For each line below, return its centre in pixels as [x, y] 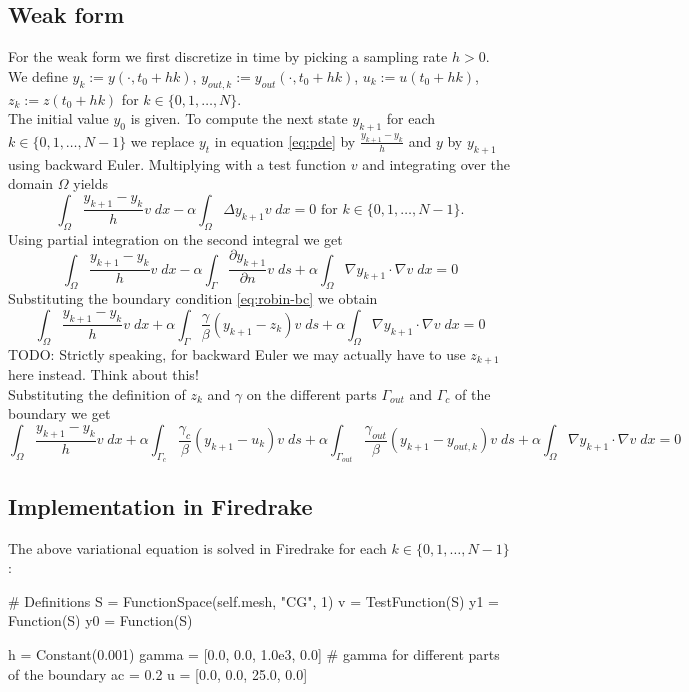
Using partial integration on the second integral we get [175, 238]
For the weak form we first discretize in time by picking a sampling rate [228, 56]
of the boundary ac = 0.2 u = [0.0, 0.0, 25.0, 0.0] [158, 673]
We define [38, 75]
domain [31, 183]
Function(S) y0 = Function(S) [100, 620]
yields [90, 183]
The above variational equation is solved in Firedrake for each [197, 547]
